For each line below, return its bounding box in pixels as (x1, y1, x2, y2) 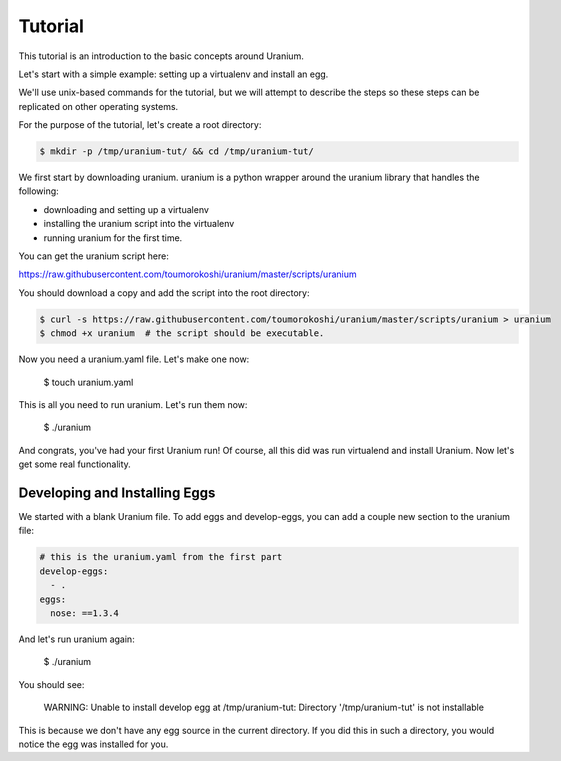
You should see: (18, 678, 85, 690)
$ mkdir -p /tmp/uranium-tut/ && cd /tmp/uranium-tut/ (39, 146, 314, 157)
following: (18, 185, 59, 197)
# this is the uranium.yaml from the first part (39, 551, 283, 563)
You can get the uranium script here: (18, 250, 169, 262)
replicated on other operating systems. (18, 100, 179, 112)
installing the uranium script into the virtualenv (43, 218, 235, 230)
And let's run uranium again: (18, 633, 135, 645)
